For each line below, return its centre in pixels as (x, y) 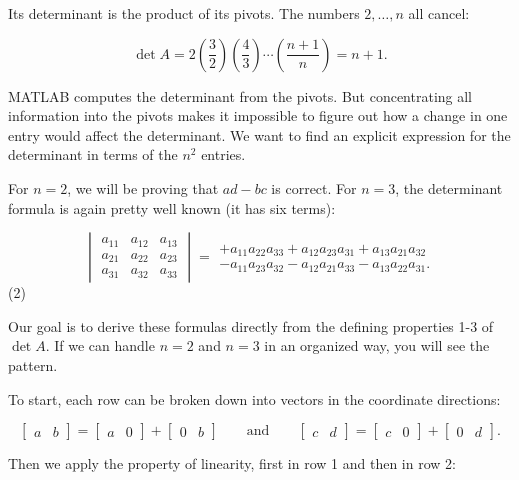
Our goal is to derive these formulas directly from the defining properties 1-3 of (251, 325)
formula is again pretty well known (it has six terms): (172, 207)
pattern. (33, 364)
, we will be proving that (143, 187)
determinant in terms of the (93, 154)
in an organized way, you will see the (377, 345)
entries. (223, 154)
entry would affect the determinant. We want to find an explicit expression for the (259, 134)
